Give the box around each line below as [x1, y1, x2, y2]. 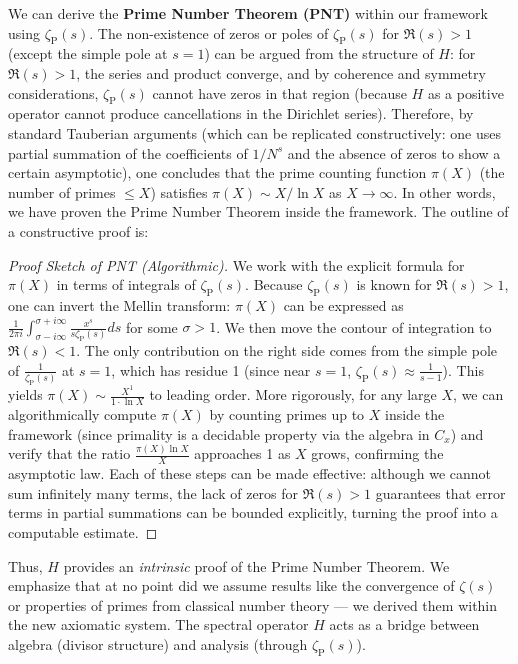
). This [442, 359, 484, 380]
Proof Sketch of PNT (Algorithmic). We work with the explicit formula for [8, 254, 465, 275]
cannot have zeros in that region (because [152, 82, 407, 103]
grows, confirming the [311, 443, 444, 464]
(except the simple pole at [8, 43, 168, 64]
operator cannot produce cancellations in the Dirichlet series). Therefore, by [8, 103, 474, 124]
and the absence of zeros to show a [287, 142, 501, 163]
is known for [356, 274, 432, 295]
